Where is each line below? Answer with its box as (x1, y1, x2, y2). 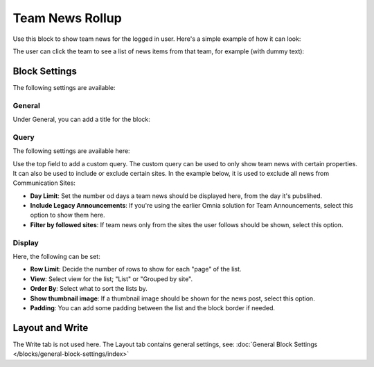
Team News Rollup (12, 10, 123, 26)
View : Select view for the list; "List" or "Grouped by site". (30, 274, 193, 283)
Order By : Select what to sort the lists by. (30, 285, 148, 293)
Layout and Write (12, 322, 89, 334)
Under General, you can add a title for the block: (12, 115, 150, 123)
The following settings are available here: (12, 147, 131, 155)
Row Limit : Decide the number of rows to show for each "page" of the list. (30, 265, 242, 274)
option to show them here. (30, 211, 105, 220)
